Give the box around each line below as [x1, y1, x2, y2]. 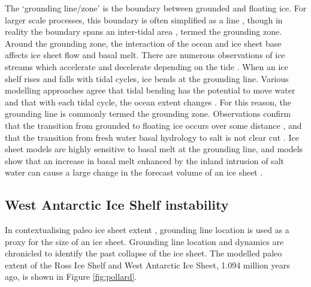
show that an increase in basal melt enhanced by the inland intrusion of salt [5, 154, 284, 167]
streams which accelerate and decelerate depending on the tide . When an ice [5, 60, 288, 72]
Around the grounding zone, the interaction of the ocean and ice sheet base [5, 37, 282, 49]
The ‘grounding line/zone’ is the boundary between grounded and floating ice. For [5, 2, 307, 14]
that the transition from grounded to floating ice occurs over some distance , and [5, 119, 302, 131]
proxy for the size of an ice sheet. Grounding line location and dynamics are [5, 235, 284, 247]
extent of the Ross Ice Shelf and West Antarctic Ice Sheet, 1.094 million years [5, 258, 290, 271]
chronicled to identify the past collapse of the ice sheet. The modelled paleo [5, 247, 282, 259]
